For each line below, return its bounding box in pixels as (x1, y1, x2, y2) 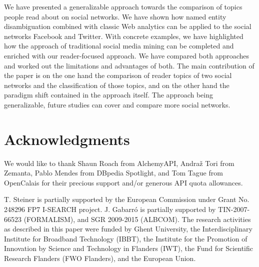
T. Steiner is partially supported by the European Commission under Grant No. (4, 194, 249, 204)
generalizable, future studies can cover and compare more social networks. (4, 99, 230, 109)
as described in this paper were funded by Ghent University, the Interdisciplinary (4, 223, 252, 234)
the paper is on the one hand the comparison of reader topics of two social (4, 70, 232, 80)
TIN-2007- (218, 204, 250, 214)
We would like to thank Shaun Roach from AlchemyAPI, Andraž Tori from (4, 157, 234, 168)
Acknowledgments (4, 128, 130, 149)
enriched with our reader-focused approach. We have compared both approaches (4, 50, 249, 60)
